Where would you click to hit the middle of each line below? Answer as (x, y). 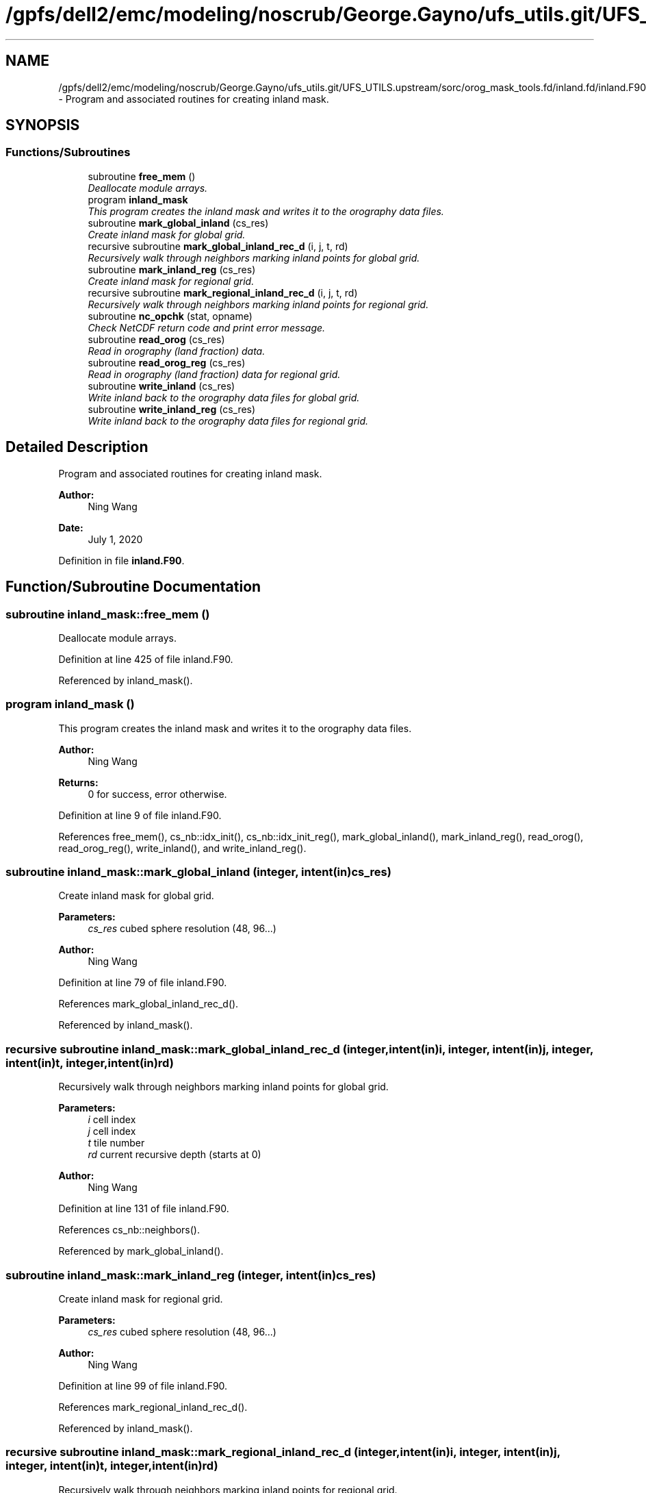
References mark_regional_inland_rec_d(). (153, 1407)
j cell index (112, 1131)
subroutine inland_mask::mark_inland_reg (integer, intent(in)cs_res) (191, 1275)
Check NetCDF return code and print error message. (207, 327)
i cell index (112, 1120)
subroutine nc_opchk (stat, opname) (170, 316)
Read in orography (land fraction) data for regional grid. (214, 374)
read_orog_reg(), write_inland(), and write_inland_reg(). (182, 848)
